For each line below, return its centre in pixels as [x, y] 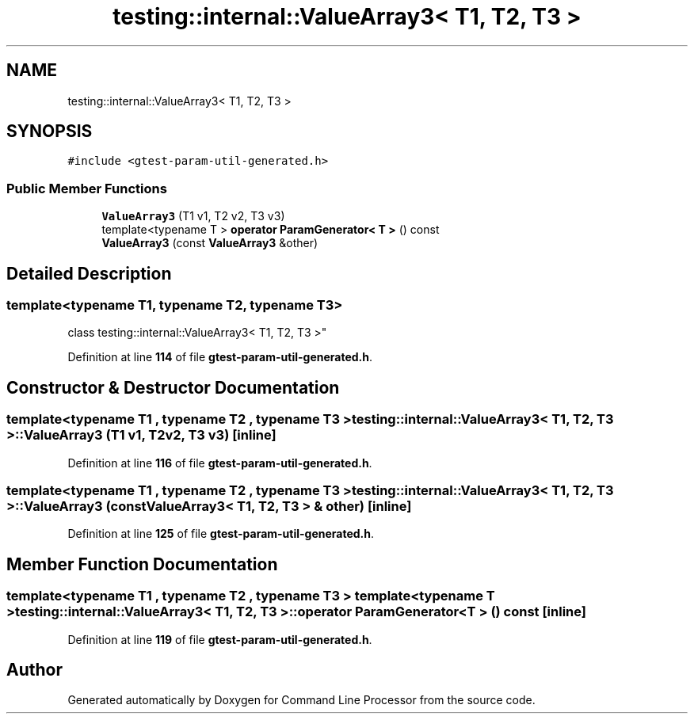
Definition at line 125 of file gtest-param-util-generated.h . [221, 534]
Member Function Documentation [142, 564]
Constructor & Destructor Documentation [173, 387]
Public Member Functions [87, 188]
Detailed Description [89, 273]
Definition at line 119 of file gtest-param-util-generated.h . [220, 639]
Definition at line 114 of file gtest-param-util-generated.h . [220, 357]
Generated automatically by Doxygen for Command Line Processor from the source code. [301, 700]
